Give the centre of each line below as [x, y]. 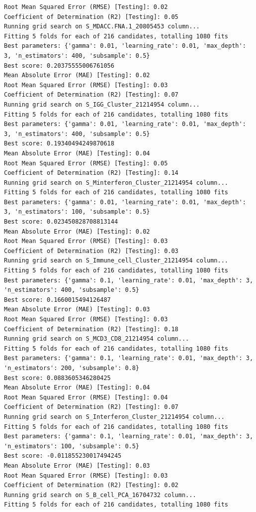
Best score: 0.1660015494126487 [57, 300]
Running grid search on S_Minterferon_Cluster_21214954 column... [116, 183]
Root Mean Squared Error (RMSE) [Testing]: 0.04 [86, 397]
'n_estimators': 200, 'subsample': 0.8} [72, 368]
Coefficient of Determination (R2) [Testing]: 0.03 [91, 251]
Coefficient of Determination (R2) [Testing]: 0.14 [91, 173]
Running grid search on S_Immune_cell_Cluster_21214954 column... [116, 261]
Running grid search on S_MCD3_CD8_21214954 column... [97, 339]
